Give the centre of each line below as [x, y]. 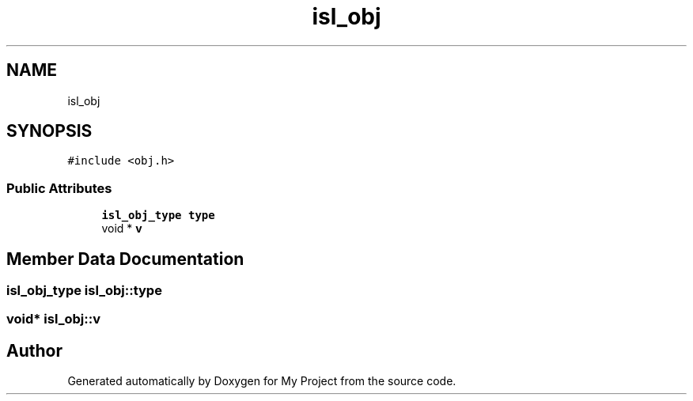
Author [34, 350]
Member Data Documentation [125, 259]
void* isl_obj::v [53, 319]
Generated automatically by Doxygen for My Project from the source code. [262, 381]
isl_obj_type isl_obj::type [84, 291]
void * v [122, 229]
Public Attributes [59, 188]
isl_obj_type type [158, 216]
